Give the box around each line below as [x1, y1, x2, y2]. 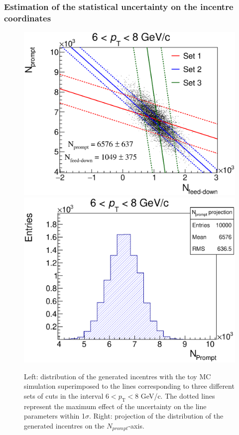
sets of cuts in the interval [24, 391, 104, 401]
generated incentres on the [24, 421, 105, 431]
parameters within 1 [24, 411, 86, 421]
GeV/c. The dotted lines [140, 391, 215, 401]
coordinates [4, 11, 51, 24]
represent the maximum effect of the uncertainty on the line [24, 401, 207, 411]
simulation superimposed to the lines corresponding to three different [24, 381, 235, 391]
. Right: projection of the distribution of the [89, 411, 224, 421]
